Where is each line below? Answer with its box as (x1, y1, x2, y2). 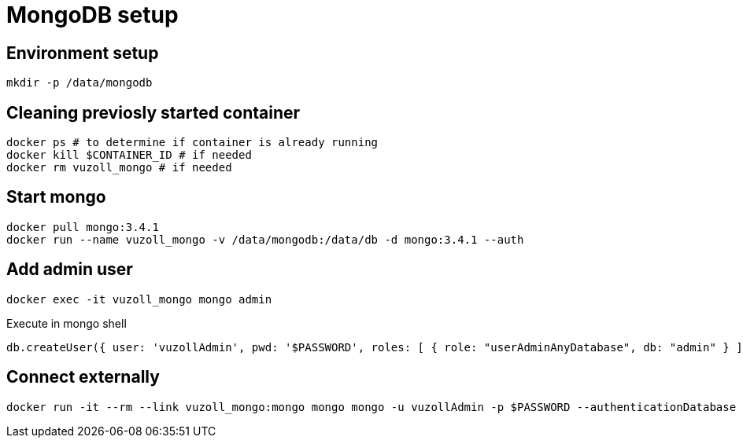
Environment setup (6, 42, 159, 63)
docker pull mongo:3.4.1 (6, 220, 159, 233)
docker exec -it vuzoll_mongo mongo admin (6, 292, 272, 306)
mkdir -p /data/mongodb (6, 76, 153, 90)
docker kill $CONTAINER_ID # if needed (6, 149, 252, 162)
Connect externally (6, 367, 160, 387)
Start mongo (6, 187, 106, 207)
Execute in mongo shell (6, 316, 127, 330)
